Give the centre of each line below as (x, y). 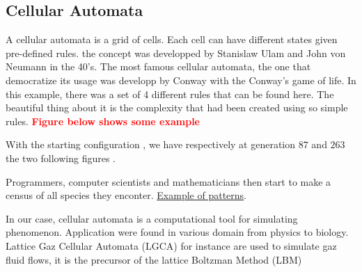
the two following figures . (61, 158)
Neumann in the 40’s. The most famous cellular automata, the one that (158, 66)
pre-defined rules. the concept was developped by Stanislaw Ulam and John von (176, 53)
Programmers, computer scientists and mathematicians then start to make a (168, 181)
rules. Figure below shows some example (103, 121)
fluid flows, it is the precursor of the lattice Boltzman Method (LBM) (154, 259)
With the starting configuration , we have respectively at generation (151, 144)
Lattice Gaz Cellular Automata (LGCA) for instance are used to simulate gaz (171, 245)
